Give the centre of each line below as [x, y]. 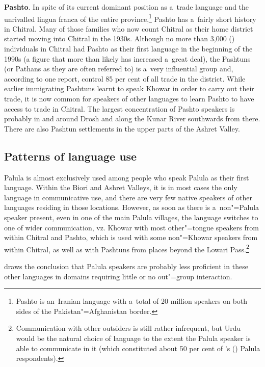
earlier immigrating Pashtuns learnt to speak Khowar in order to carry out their [129, 88]
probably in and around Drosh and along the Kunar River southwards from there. [132, 119]
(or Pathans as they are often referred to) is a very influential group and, [119, 69]
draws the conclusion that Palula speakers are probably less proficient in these [126, 266]
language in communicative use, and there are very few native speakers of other [128, 197]
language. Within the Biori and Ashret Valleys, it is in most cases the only [121, 187]
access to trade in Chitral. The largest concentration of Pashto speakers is [120, 108]
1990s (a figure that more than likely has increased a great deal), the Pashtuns [127, 58]
